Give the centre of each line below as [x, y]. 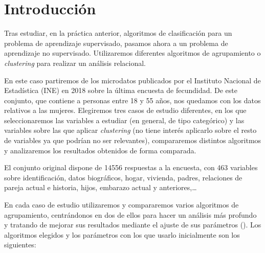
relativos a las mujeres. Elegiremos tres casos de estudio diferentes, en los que [125, 110]
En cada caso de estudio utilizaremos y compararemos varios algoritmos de [122, 205]
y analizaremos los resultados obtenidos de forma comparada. [100, 150]
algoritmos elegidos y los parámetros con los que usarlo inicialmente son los [122, 234]
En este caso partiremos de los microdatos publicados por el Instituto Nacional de [132, 80]
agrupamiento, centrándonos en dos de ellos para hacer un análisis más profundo [130, 214]
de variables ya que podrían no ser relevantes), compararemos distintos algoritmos [133, 140]
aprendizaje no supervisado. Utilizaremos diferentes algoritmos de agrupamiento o [132, 53]
